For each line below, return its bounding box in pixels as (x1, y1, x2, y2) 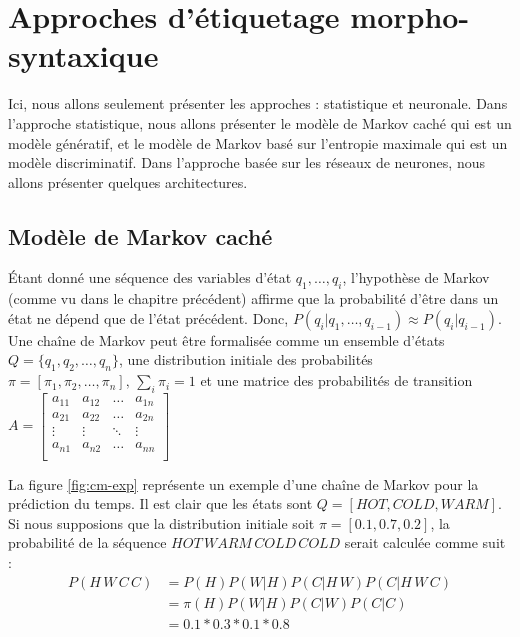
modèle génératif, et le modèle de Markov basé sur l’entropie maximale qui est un (8, 132, 508, 153)
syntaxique (8, 35, 159, 76)
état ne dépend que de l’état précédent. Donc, (8, 307, 289, 328)
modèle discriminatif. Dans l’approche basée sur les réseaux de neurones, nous (8, 152, 485, 173)
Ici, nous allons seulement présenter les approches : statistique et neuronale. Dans (8, 93, 508, 114)
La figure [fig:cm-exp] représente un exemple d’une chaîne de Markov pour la (8, 473, 479, 494)
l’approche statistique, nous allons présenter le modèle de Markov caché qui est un (8, 112, 512, 133)
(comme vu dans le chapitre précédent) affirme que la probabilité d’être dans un (8, 288, 499, 309)
